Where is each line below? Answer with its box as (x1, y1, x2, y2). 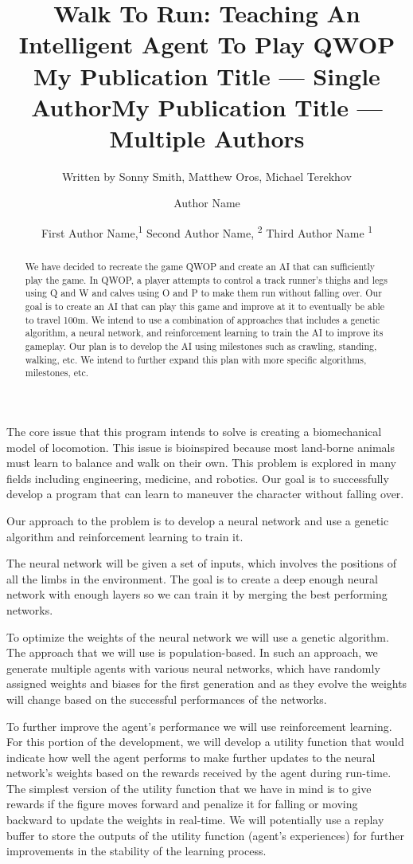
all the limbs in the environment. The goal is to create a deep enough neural (6, 570, 378, 587)
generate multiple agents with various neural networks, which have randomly (6, 659, 380, 676)
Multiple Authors (109, 121, 305, 154)
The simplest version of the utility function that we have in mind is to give (6, 780, 372, 796)
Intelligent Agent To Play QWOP (18, 28, 395, 61)
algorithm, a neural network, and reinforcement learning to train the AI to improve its (25, 326, 384, 340)
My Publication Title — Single (33, 59, 380, 92)
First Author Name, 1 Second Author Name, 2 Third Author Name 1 (41, 222, 373, 241)
